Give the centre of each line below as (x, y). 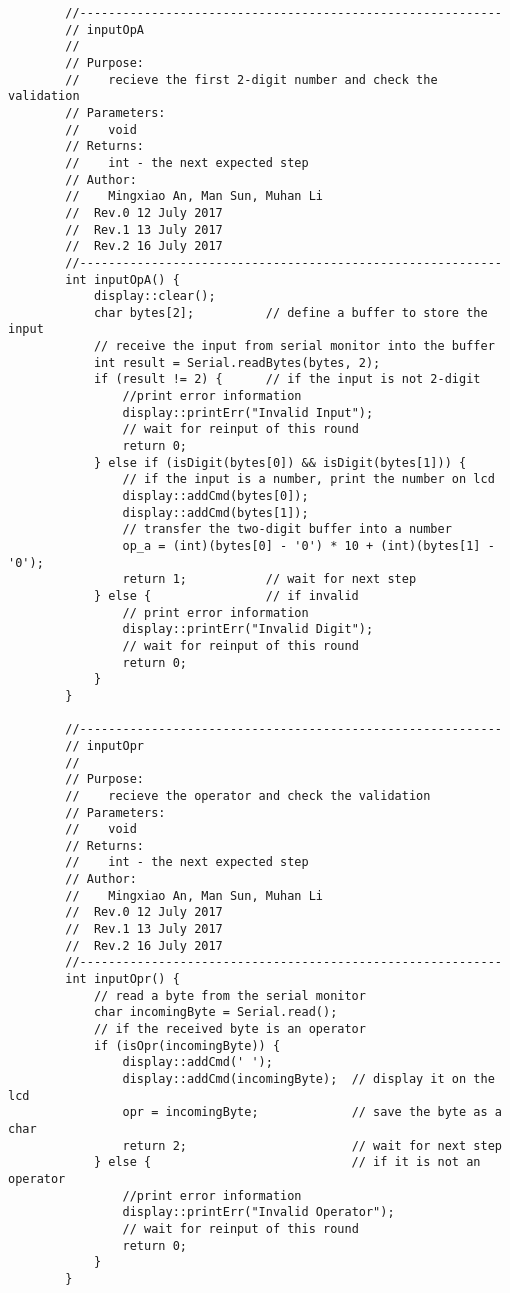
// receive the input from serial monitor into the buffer (294, 346)
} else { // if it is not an (287, 1162)
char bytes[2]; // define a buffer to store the (290, 312)
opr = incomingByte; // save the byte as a (312, 1112)
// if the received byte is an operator (229, 1029)
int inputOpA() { (122, 279)
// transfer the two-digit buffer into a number (287, 529)
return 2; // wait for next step (312, 1145)
